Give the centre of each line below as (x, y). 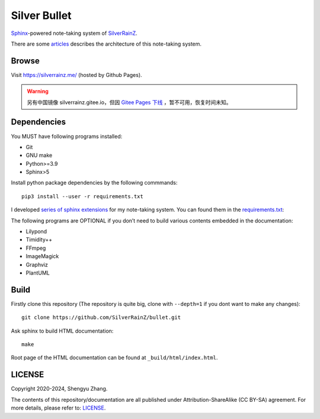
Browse (25, 61)
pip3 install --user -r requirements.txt (82, 196)
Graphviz (37, 265)
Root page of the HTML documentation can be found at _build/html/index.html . (114, 357)
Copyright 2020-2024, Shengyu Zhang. (59, 389)
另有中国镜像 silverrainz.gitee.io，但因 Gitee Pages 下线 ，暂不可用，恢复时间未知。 (129, 102)
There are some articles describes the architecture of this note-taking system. (106, 44)
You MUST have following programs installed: (67, 136)
